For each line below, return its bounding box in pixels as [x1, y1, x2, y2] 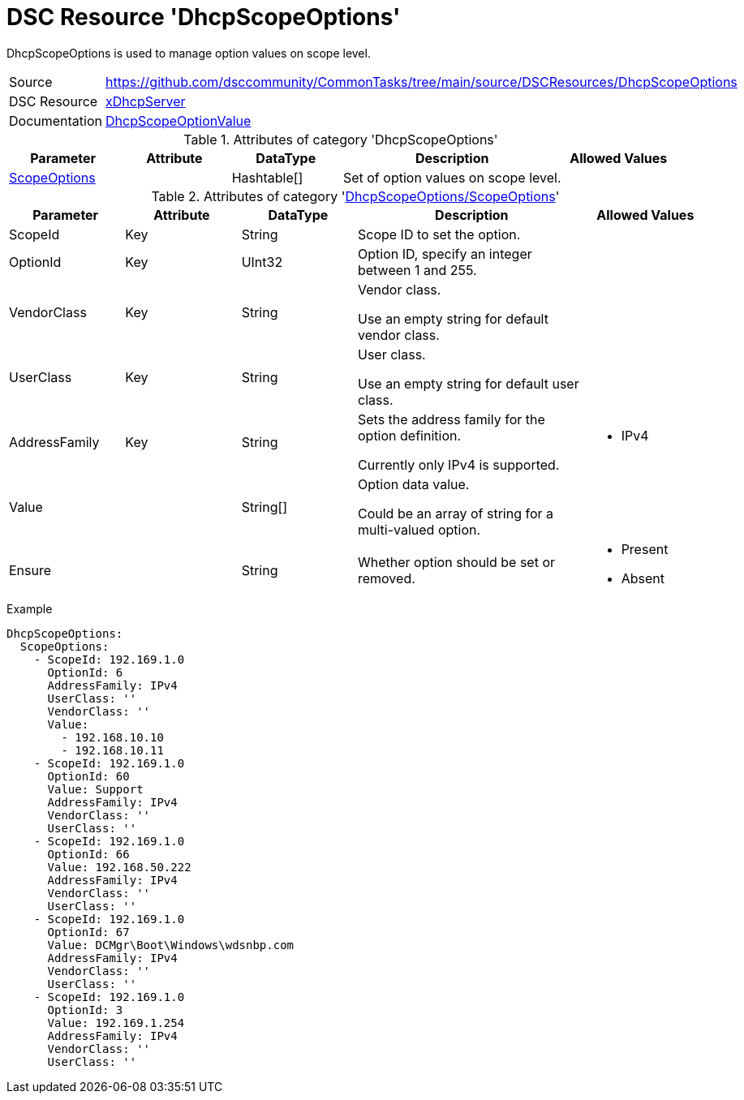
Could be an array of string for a [357, 505, 554, 522]
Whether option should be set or [357, 553, 556, 570]
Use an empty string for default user [357, 375, 579, 392]
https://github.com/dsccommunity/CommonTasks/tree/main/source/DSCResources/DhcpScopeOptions [105, 73, 738, 90]
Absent [621, 569, 664, 587]
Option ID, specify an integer [357, 245, 532, 262]
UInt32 [241, 253, 283, 270]
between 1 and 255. [357, 261, 477, 278]
